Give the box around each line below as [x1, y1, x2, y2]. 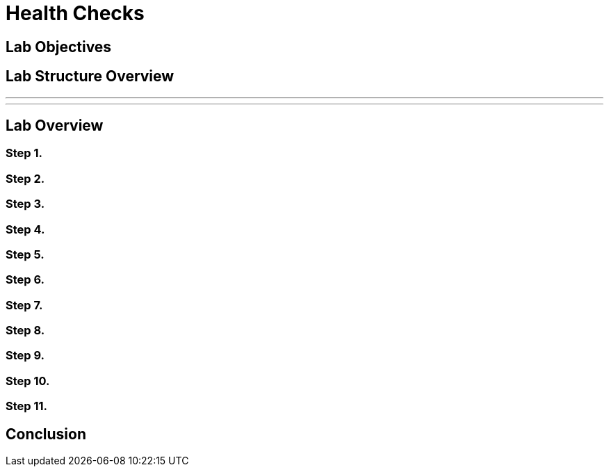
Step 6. [6, 272, 45, 287]
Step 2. [6, 171, 45, 186]
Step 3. [6, 197, 45, 211]
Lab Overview [6, 117, 104, 135]
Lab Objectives [6, 38, 112, 56]
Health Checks [6, 1, 145, 25]
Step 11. [6, 399, 48, 414]
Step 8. [6, 323, 45, 338]
